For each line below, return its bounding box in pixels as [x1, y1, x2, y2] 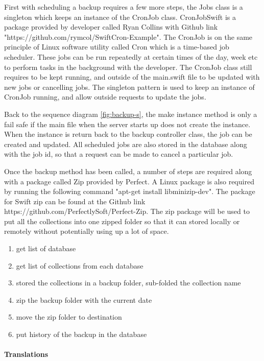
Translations [4, 349, 48, 359]
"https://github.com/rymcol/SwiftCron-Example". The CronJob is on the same [4, 31, 253, 42]
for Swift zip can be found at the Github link [4, 196, 146, 206]
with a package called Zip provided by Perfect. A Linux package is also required [4, 176, 254, 186]
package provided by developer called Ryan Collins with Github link [4, 21, 218, 32]
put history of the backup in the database [16, 329, 147, 340]
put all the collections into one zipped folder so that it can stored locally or [4, 215, 240, 226]
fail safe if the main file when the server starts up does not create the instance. [4, 118, 251, 129]
